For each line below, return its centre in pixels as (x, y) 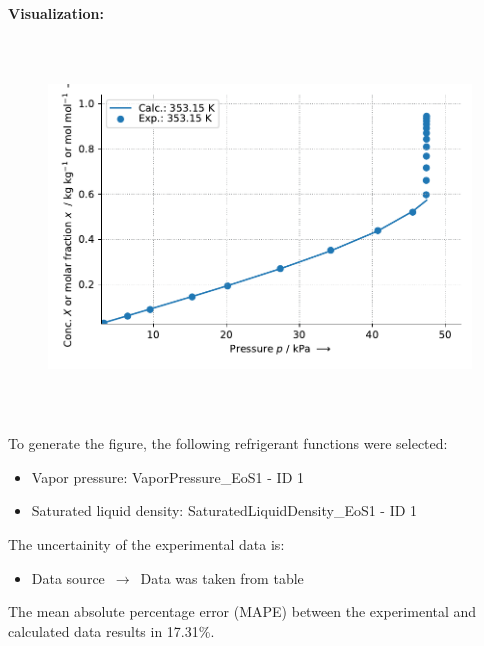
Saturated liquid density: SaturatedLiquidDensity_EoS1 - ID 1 (224, 510)
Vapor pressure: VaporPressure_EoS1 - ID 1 (167, 476)
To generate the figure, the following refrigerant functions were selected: (228, 443)
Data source (68, 577)
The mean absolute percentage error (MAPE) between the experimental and (242, 611)
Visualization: (56, 13)
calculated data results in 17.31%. (111, 630)
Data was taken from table (222, 577)
